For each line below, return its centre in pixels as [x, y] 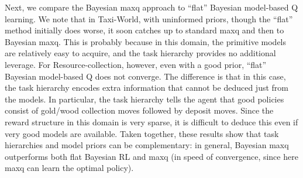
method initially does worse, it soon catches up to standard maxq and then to [144, 30]
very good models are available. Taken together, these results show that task [142, 133]
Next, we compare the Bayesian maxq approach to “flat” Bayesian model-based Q [151, 7]
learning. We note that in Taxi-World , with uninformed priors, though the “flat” [149, 18]
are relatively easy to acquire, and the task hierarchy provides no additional [140, 53]
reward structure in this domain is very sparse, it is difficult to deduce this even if [151, 121]
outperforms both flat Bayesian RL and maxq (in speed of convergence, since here [151, 156]
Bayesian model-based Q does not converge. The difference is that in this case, [145, 76]
